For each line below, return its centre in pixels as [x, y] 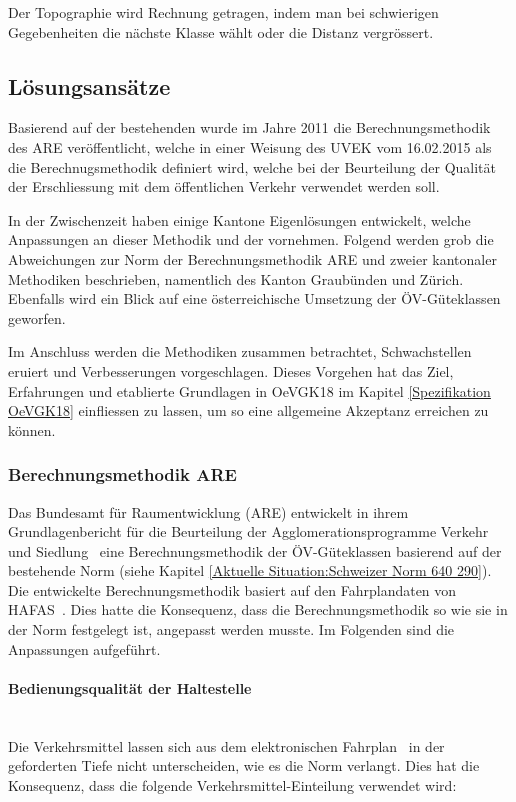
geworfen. [37, 317]
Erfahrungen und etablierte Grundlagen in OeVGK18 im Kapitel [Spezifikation [249, 390]
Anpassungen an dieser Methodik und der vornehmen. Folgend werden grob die [251, 239]
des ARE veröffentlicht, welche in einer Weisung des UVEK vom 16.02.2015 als [250, 146]
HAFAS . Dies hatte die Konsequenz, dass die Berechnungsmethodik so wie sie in [258, 609]
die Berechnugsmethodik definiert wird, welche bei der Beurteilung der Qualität [252, 166]
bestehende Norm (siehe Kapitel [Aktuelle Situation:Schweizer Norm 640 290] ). [250, 570]
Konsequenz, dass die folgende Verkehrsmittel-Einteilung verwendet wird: [232, 784]
